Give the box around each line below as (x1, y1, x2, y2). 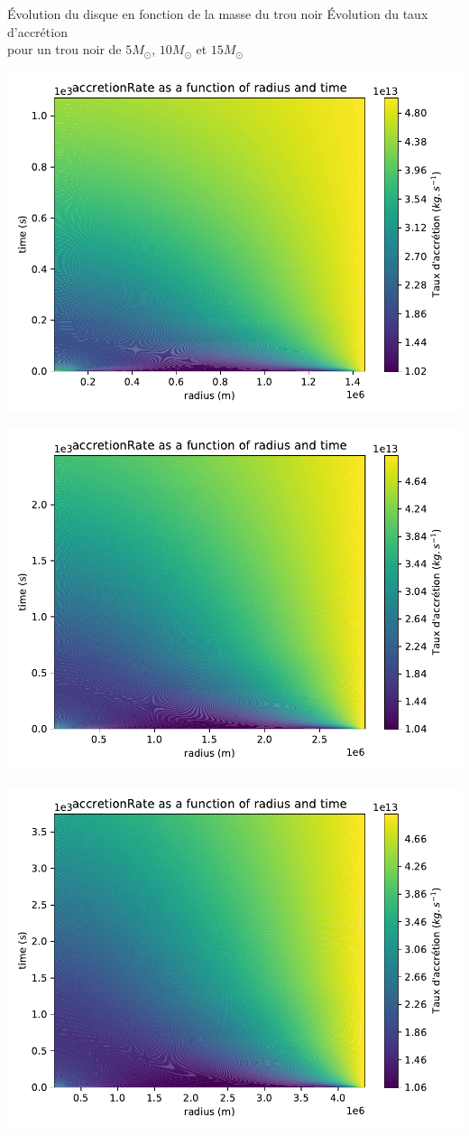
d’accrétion (7, 22, 68, 41)
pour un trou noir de (7, 40, 122, 59)
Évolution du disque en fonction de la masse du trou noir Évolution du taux (7, 5, 428, 23)
